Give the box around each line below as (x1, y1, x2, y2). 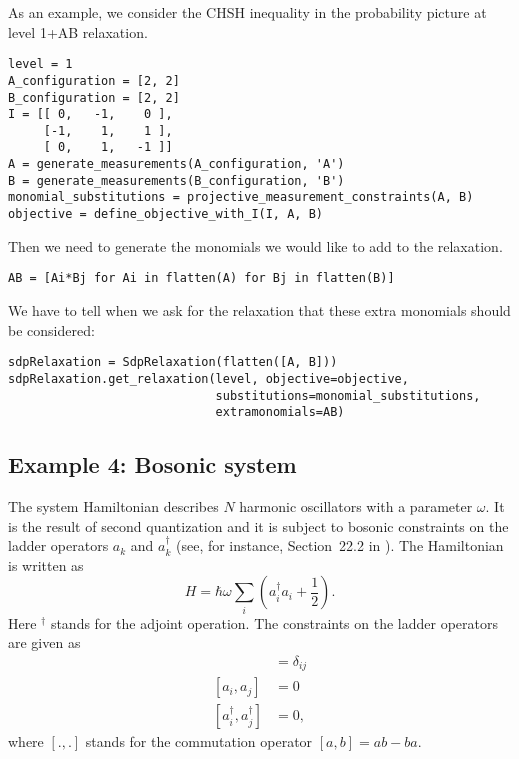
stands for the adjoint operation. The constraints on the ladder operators (50, 612, 498, 633)
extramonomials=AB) (215, 405, 345, 420)
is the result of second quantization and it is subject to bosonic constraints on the (8, 515, 509, 536)
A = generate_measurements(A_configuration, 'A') (8, 157, 345, 172)
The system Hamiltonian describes (8, 496, 219, 517)
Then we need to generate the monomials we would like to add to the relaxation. (8, 235, 503, 256)
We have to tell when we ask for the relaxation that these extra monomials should (8, 300, 511, 320)
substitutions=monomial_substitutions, (215, 388, 481, 403)
